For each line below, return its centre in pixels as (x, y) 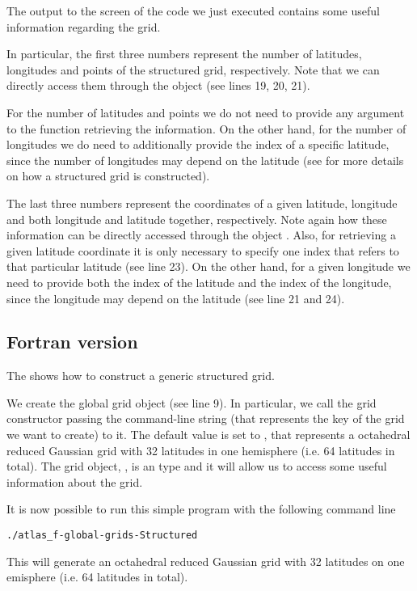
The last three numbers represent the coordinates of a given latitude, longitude (202, 203)
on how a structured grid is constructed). (108, 176)
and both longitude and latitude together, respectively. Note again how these (197, 219)
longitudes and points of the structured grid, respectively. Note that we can (193, 69)
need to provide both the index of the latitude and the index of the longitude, (199, 282)
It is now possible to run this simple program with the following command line (201, 509)
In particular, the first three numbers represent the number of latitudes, (184, 54)
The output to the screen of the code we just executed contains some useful (193, 11)
